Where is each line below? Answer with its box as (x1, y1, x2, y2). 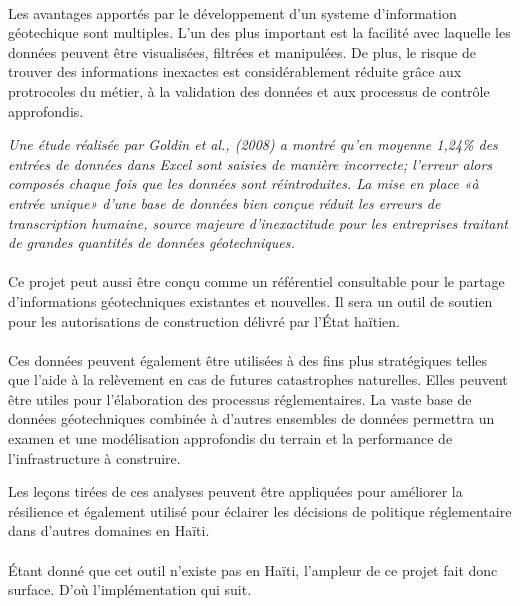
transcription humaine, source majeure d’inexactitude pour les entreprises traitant (8, 212, 508, 233)
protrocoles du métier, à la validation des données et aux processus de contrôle (8, 80, 490, 101)
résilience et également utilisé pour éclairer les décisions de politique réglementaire (8, 500, 512, 521)
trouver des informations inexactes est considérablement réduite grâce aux (8, 61, 462, 82)
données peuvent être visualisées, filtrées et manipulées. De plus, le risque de (8, 41, 476, 62)
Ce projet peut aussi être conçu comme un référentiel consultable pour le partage (8, 271, 505, 292)
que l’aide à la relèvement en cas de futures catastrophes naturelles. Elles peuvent (8, 369, 508, 390)
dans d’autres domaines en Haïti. (8, 520, 210, 541)
